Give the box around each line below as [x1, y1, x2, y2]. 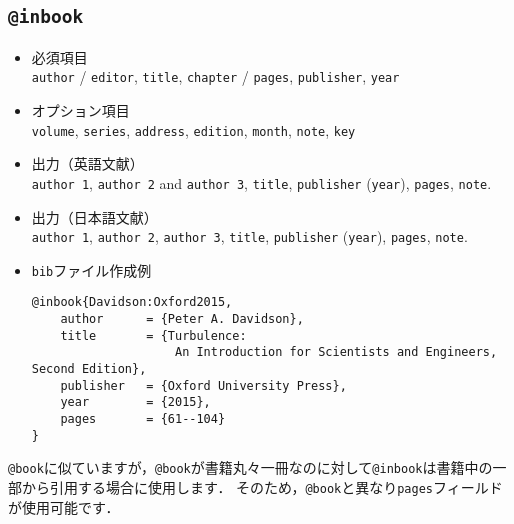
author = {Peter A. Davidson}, [60, 312, 304, 327]
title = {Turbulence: [60, 328, 247, 343]
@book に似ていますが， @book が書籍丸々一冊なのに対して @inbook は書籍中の [8, 457, 493, 478]
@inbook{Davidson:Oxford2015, [31, 295, 233, 310]
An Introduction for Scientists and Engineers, [174, 345, 498, 360]
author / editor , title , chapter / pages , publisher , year [31, 66, 400, 87]
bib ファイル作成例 [31, 259, 152, 280]
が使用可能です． [8, 496, 120, 517]
